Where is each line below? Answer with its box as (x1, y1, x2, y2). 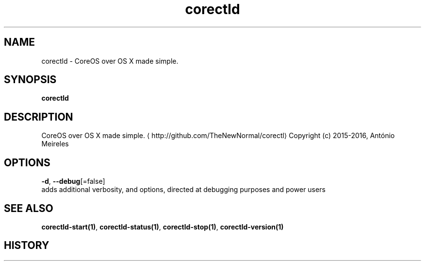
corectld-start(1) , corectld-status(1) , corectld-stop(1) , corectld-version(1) (41, 222, 284, 231)
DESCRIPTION (4, 110, 73, 123)
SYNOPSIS (4, 73, 57, 86)
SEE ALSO (4, 202, 53, 214)
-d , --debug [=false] (41, 177, 105, 186)
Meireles (41, 140, 69, 148)
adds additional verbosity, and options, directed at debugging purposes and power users (41, 185, 326, 194)
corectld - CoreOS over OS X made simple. (41, 56, 179, 65)
